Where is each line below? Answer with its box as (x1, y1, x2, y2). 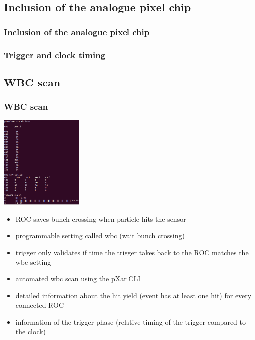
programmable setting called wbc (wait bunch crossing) (15, 230, 185, 241)
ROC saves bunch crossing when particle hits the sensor (15, 213, 186, 224)
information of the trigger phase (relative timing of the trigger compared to (15, 316, 246, 327)
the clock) (15, 326, 46, 337)
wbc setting (15, 256, 51, 267)
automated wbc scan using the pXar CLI (15, 273, 141, 284)
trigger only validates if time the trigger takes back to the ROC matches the (15, 247, 249, 257)
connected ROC (15, 300, 64, 310)
